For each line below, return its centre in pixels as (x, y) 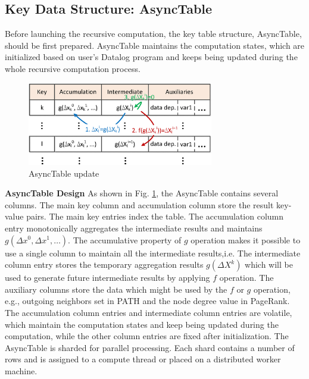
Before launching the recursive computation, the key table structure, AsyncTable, (153, 34)
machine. (21, 370)
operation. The (246, 278)
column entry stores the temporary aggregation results (104, 264)
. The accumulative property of (125, 239)
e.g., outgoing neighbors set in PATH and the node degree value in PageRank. (147, 301)
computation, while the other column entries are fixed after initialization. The (147, 336)
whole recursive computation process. (73, 68)
